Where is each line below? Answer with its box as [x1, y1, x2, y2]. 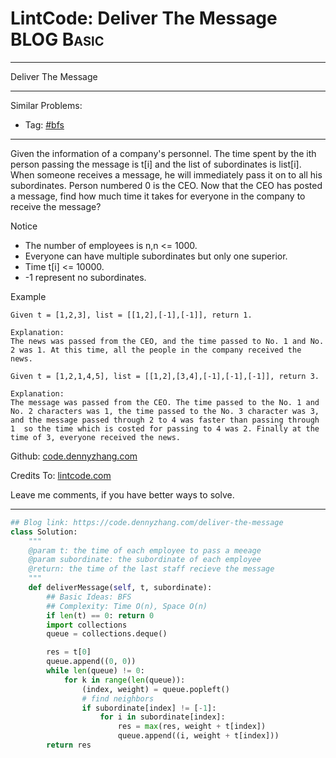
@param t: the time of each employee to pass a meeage [28, 545, 262, 556]
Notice [10, 220, 38, 232]
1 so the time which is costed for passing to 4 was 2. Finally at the [10, 423, 320, 434]
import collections [46, 620, 128, 630]
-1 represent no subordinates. [24, 271, 147, 283]
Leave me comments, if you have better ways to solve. [10, 488, 235, 501]
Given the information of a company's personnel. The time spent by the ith [10, 147, 317, 159]
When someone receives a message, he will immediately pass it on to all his [10, 168, 323, 181]
